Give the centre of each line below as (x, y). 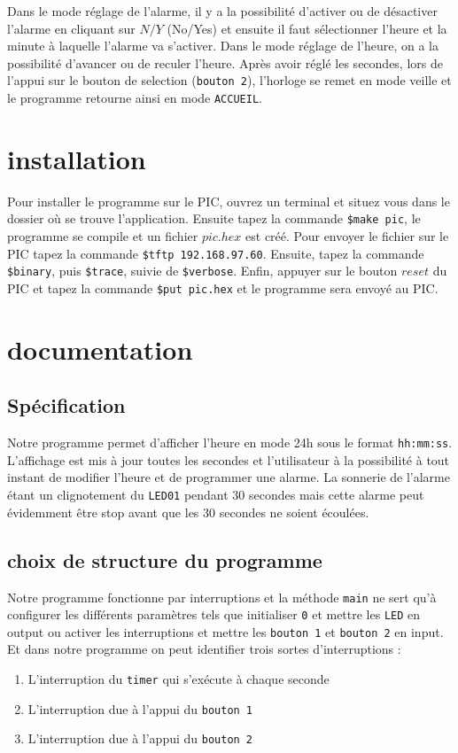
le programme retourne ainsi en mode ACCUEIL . (135, 98)
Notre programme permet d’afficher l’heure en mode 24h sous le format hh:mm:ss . (230, 442)
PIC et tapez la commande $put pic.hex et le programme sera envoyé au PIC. (223, 287)
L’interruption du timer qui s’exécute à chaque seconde (179, 679)
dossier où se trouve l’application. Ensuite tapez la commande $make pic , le (214, 218)
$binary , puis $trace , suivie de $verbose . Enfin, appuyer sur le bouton (202, 271)
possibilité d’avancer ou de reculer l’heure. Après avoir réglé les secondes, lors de (225, 62)
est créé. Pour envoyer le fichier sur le (347, 236)
